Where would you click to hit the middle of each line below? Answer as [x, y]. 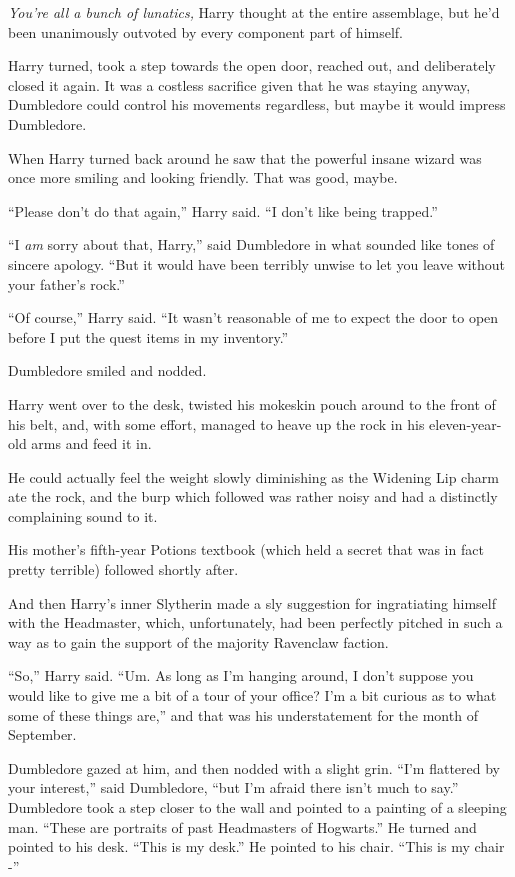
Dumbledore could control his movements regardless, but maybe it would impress [257, 104]
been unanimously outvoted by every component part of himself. [205, 31]
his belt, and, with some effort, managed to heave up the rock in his [216, 423]
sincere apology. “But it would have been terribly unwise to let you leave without [257, 263]
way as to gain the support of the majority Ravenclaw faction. [198, 641]
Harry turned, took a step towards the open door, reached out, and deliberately [252, 65]
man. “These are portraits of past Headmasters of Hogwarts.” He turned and [242, 826]
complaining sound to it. [83, 515]
